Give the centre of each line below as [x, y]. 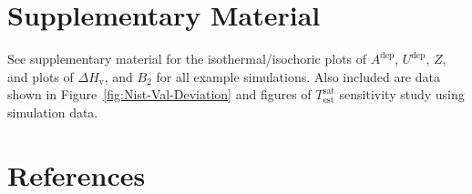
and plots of [41, 76]
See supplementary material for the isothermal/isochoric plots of [187, 59]
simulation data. [53, 112]
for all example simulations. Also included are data [298, 76]
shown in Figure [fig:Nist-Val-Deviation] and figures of [159, 94]
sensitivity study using [402, 94]
